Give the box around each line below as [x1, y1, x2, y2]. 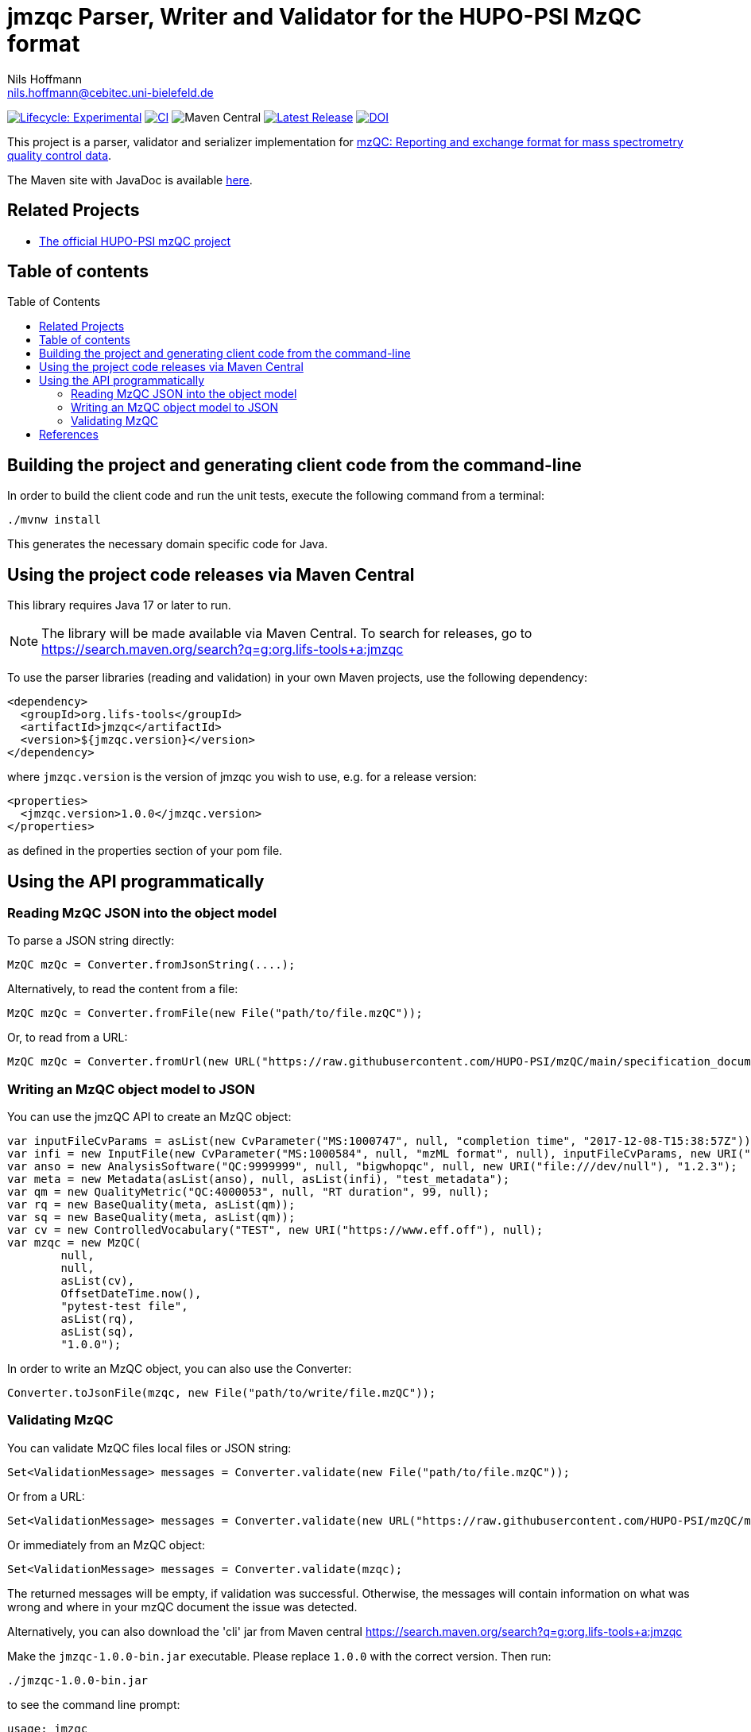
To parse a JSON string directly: [7, 934, 175, 948]
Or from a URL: [7, 1489, 85, 1503]
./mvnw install [7, 513, 102, 527]
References [39, 427, 99, 442]
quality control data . [7, 148, 112, 162]
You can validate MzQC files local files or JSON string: [7, 1440, 292, 1455]
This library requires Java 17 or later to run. [7, 598, 231, 613]
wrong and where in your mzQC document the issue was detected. [7, 1599, 358, 1614]
